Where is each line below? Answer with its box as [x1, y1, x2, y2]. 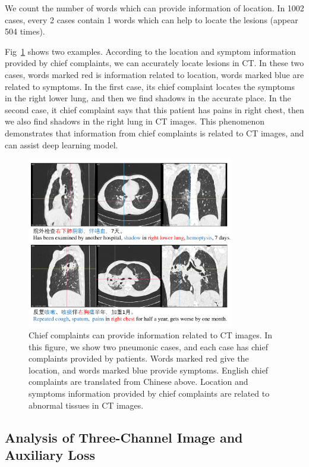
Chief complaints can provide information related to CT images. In [29, 329, 273, 341]
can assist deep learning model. [5, 138, 118, 151]
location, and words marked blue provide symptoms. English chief [29, 363, 269, 376]
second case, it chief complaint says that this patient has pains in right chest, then [5, 103, 304, 116]
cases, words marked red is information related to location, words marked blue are [5, 68, 304, 80]
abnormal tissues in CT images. [29, 398, 144, 411]
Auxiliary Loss [5, 446, 95, 464]
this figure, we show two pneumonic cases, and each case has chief [29, 340, 268, 353]
